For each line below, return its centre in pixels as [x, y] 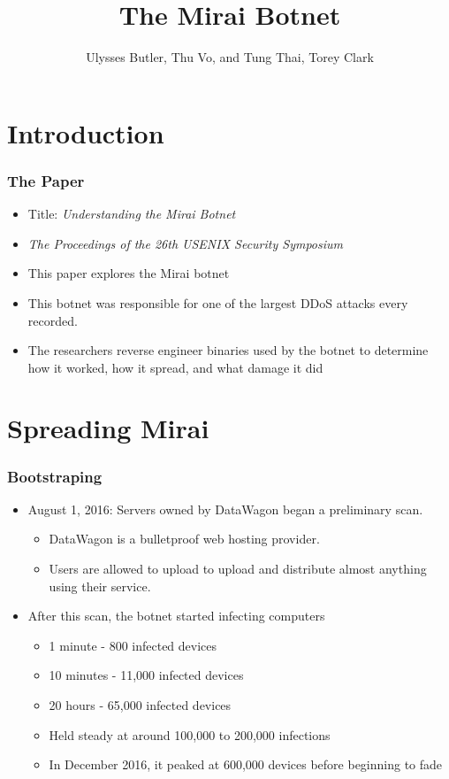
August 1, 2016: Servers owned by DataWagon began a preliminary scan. [225, 509]
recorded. [53, 320]
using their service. [100, 586]
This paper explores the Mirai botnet [129, 273]
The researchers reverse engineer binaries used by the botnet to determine [228, 350]
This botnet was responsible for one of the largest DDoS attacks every [218, 302]
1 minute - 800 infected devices [133, 645]
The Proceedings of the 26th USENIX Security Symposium [185, 243]
